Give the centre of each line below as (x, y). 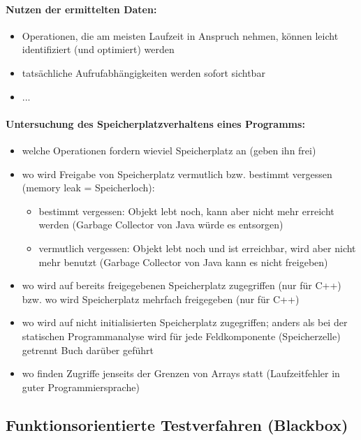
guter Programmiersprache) (81, 387)
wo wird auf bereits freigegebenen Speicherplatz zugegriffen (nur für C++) (182, 285)
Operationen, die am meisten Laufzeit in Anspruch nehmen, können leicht (180, 35)
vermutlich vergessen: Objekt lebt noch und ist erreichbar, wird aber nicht (197, 248)
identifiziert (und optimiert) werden (98, 49)
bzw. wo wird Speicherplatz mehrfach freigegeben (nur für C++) (161, 299)
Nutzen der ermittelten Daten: (81, 9)
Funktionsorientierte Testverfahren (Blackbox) (177, 424)
